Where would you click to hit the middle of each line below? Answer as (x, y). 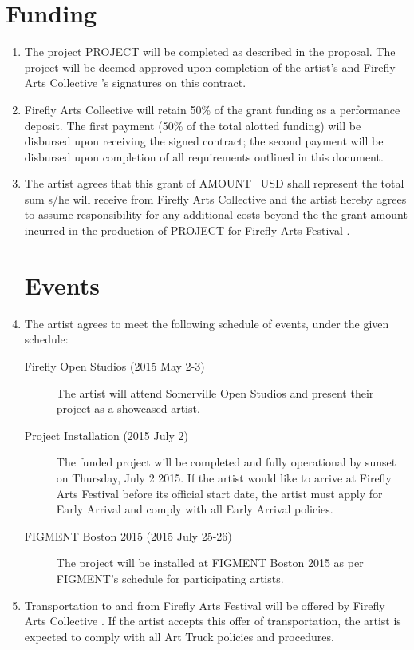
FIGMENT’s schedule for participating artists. (170, 578)
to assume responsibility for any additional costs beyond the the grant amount (216, 214)
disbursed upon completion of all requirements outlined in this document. (204, 156)
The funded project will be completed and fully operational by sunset (226, 462)
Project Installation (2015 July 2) (106, 435)
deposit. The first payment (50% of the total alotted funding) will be (193, 125)
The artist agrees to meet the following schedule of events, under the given (207, 323)
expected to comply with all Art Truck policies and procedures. (179, 636)
